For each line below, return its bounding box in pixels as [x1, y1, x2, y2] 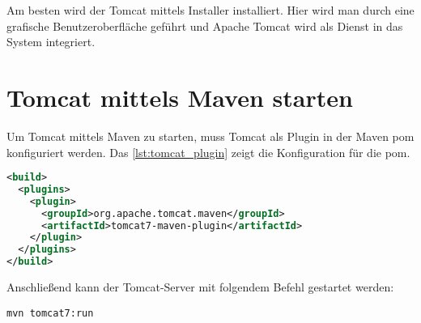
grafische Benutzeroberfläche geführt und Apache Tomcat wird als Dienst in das [6, 17, 403, 34]
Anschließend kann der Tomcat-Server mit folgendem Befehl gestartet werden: [6, 278, 394, 295]
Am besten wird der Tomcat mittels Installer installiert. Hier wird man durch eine [6, 2, 415, 18]
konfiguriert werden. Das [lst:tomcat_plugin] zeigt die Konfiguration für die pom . [6, 143, 410, 160]
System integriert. [6, 33, 96, 50]
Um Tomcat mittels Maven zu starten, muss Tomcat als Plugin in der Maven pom [6, 127, 415, 144]
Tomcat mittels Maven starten [6, 80, 353, 113]
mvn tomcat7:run [6, 307, 94, 319]
